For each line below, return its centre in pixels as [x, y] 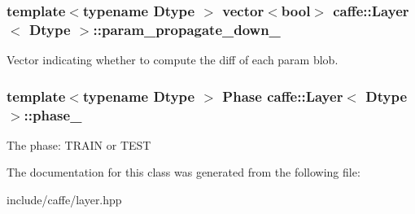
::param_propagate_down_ [187, 29]
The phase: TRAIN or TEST [79, 144]
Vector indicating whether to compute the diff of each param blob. [173, 60]
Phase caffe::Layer [283, 96]
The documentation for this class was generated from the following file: [183, 172]
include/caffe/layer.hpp [64, 200]
